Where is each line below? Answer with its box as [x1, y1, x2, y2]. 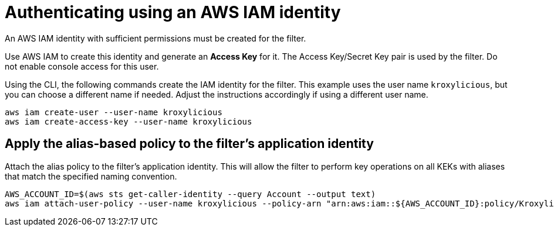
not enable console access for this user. [5, 61, 159, 71]
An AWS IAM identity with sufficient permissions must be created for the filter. [5, 33, 306, 43]
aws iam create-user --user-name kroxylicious [5, 107, 222, 117]
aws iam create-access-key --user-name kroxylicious [5, 116, 252, 126]
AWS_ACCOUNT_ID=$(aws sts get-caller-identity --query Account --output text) [5, 189, 376, 199]
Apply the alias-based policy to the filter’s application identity [5, 136, 374, 151]
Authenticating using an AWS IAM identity [5, 2, 341, 22]
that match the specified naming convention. [5, 171, 177, 181]
